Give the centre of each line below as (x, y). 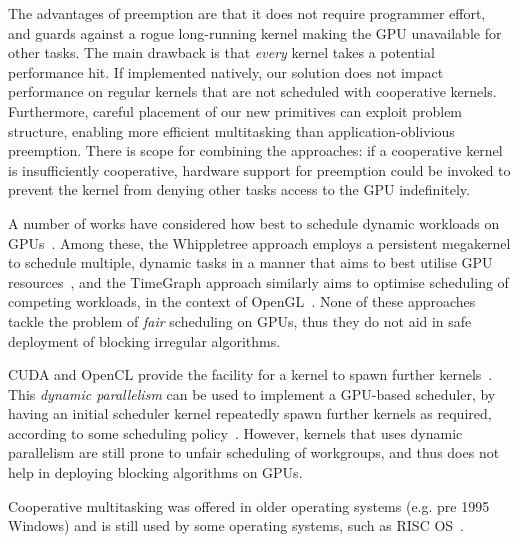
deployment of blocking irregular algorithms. (144, 340)
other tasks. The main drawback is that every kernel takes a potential (221, 52)
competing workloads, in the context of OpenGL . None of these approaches (242, 301)
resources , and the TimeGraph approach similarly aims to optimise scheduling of (258, 281)
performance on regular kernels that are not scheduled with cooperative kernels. (252, 91)
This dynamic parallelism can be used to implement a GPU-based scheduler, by (252, 393)
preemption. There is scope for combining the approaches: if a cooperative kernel (255, 150)
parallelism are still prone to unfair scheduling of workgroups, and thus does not (254, 452)
